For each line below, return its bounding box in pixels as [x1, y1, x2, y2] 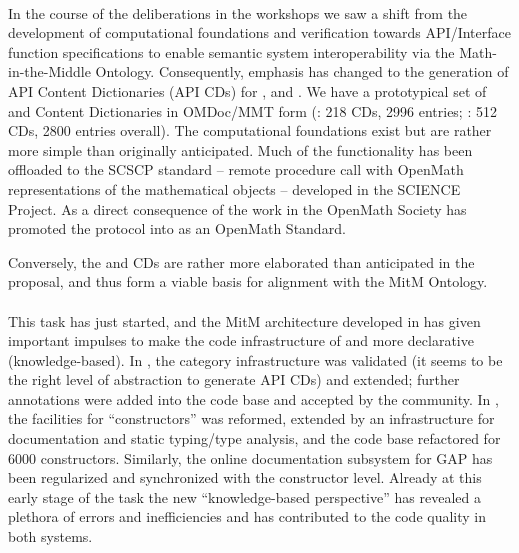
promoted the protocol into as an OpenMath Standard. [8, 218, 346, 239]
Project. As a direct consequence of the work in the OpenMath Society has [8, 198, 467, 219]
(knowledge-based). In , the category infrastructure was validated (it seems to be [8, 349, 503, 370]
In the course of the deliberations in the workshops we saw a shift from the [8, 2, 468, 23]
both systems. [8, 526, 93, 547]
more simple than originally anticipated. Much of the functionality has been [8, 139, 473, 160]
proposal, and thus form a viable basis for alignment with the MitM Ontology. [8, 271, 488, 292]
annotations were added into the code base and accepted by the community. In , [8, 388, 499, 409]
